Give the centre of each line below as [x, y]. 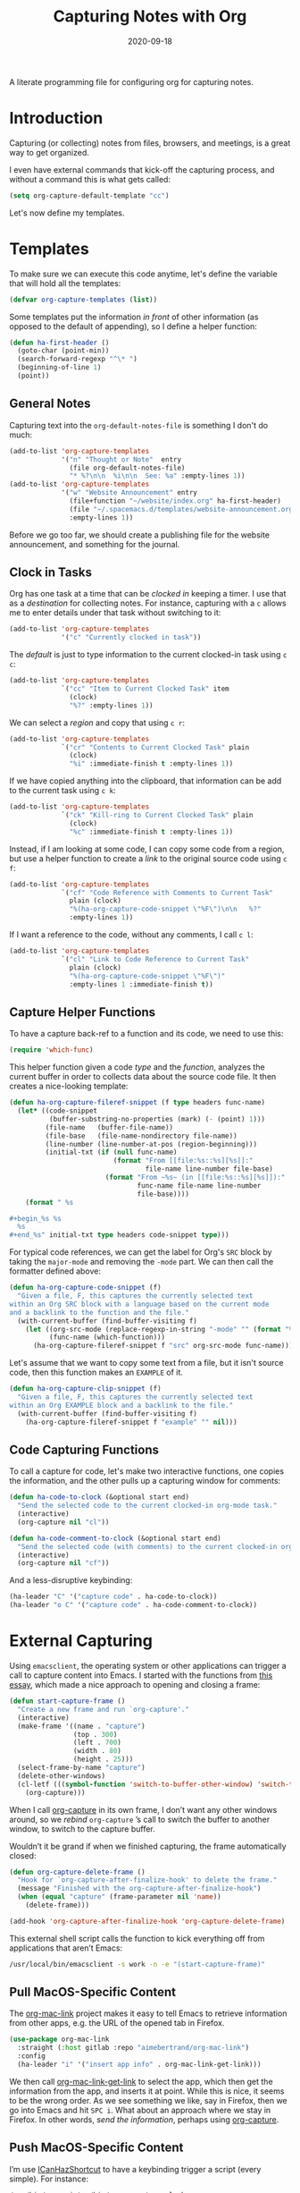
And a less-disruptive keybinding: [71, 1580]
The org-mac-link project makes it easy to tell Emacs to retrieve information [148, 2013]
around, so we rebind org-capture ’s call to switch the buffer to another [140, 1819]
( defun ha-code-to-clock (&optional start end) [100, 1497]
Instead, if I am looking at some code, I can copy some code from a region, [147, 849]
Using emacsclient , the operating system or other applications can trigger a [148, 1666]
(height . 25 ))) [103, 1759]
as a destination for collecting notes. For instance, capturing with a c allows [148, 603]
